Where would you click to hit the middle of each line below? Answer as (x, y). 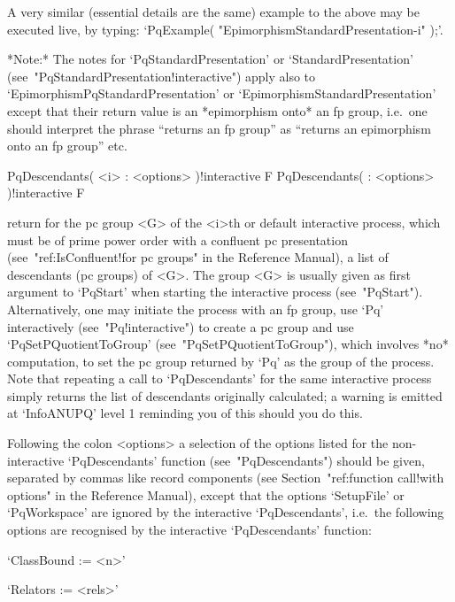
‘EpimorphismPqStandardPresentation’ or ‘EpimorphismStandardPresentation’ (222, 93)
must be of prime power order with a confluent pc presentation (177, 239)
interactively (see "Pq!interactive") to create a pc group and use (181, 326)
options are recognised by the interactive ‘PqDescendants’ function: (189, 530)
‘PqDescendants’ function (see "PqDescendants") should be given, (246, 460)
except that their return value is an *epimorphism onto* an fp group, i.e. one (217, 110)
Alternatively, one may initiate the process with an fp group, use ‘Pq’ (196, 309)
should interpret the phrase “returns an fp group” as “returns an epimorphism (219, 128)
